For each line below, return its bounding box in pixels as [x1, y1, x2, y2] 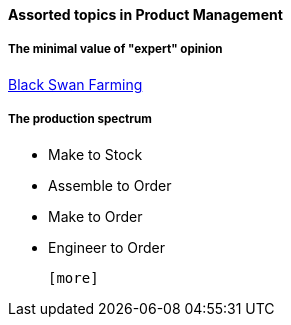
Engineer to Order [48, 238, 165, 256]
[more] [48, 269, 99, 286]
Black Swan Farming [8, 75, 143, 93]
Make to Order [48, 207, 143, 225]
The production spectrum [8, 112, 152, 127]
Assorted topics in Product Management [8, 6, 283, 23]
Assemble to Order [48, 176, 172, 194]
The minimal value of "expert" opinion [8, 42, 223, 57]
